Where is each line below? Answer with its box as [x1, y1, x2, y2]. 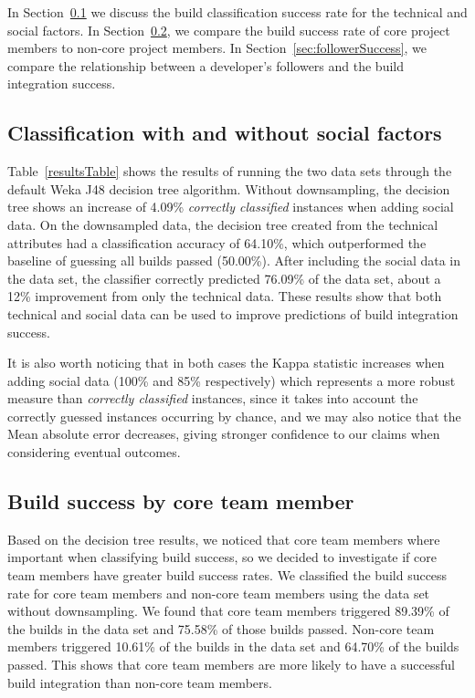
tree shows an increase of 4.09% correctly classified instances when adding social [7, 197, 454, 216]
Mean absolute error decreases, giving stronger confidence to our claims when [7, 424, 440, 443]
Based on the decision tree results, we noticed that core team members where [7, 529, 440, 548]
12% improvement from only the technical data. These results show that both [7, 286, 442, 306]
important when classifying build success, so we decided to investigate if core [7, 547, 437, 567]
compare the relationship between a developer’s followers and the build [7, 56, 404, 75]
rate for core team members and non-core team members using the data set [7, 583, 430, 602]
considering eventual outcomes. [7, 443, 181, 462]
